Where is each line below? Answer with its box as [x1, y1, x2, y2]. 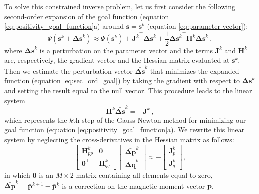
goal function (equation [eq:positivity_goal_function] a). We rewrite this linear [4, 124, 245, 135]
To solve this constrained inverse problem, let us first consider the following [4, 1, 235, 11]
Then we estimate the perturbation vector [4, 65, 133, 76]
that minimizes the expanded [150, 65, 239, 76]
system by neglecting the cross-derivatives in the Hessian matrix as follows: [4, 134, 234, 145]
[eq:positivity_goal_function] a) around [4, 21, 124, 31]
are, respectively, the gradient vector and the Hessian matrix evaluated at [4, 55, 230, 65]
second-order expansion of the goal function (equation [4, 11, 169, 21]
